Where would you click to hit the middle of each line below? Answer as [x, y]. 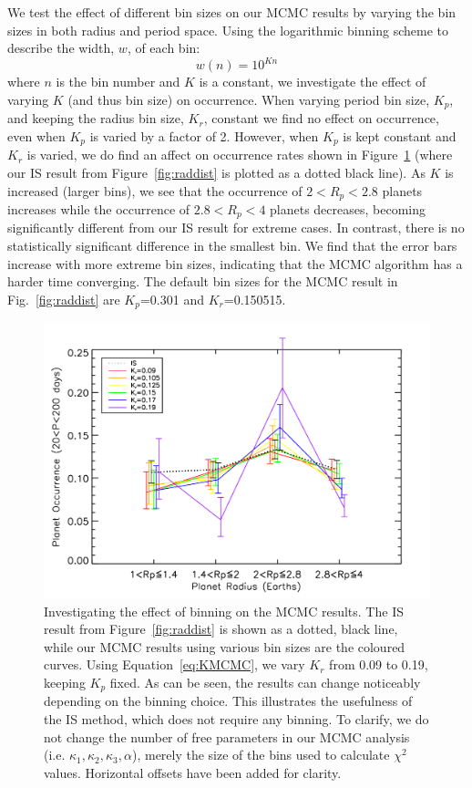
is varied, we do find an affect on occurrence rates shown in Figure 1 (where [240, 155]
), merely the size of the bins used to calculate [261, 755]
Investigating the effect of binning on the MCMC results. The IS [224, 611]
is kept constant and [400, 135]
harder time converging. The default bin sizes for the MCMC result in [203, 281]
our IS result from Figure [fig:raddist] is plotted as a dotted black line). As [216, 172]
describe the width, [61, 48]
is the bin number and [118, 82]
